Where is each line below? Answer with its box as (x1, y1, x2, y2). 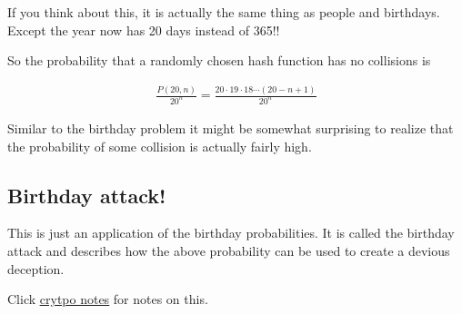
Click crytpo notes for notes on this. (7, 289, 208, 309)
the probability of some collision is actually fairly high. (7, 136, 312, 155)
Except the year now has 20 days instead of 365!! (7, 20, 280, 39)
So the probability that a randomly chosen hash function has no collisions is (7, 51, 431, 70)
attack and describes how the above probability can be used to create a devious (7, 240, 450, 260)
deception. (7, 259, 65, 278)
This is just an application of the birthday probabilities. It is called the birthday (7, 223, 455, 242)
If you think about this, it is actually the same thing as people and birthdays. (7, 3, 440, 21)
